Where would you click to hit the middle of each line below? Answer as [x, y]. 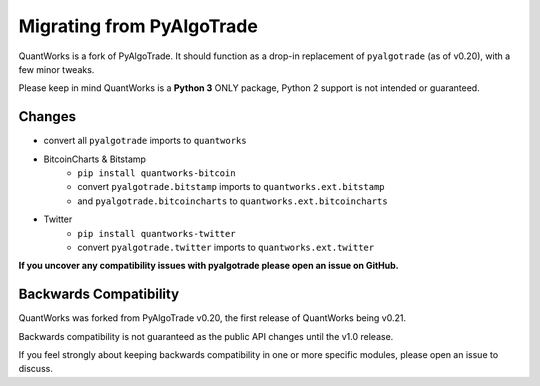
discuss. [36, 369]
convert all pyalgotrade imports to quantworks [145, 141]
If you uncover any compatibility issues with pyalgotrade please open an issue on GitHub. [208, 266]
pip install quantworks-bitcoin [156, 173]
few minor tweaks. [56, 69]
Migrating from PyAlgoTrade [138, 26]
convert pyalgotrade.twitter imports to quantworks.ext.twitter [226, 247]
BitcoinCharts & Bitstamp [95, 159]
